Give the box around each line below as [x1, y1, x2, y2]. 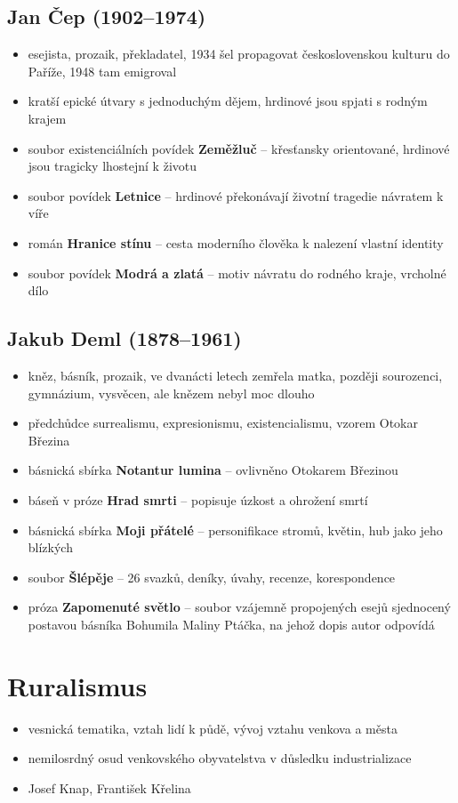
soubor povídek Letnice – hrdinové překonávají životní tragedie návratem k [28, 186, 444, 205]
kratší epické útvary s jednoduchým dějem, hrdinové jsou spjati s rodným [28, 92, 428, 110]
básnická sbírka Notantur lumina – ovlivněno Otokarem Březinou [28, 461, 398, 479]
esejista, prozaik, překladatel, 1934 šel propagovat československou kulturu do [28, 44, 450, 63]
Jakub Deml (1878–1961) [7, 325, 242, 352]
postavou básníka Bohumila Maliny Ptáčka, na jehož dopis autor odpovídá [28, 614, 435, 633]
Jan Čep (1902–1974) [7, 3, 206, 30]
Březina [28, 430, 70, 449]
